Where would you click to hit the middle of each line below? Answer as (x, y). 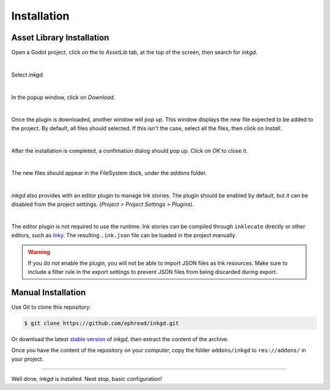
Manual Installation (49, 292)
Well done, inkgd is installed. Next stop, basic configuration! (87, 378)
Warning (39, 252)
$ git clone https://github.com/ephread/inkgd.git (102, 323)
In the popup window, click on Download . (63, 97)
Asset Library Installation (60, 38)
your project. (28, 359)
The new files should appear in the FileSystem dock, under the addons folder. (109, 173)
